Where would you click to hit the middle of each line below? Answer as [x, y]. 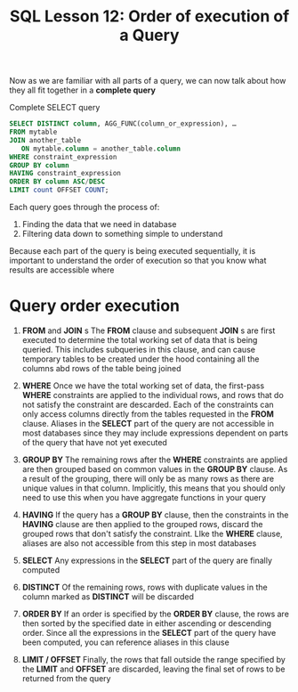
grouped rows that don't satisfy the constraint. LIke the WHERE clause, [152, 533]
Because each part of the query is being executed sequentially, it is [133, 251]
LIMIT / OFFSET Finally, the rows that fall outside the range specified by [154, 659]
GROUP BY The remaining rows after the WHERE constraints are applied [155, 460]
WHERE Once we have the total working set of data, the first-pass [143, 386]
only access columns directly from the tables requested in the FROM [148, 414]
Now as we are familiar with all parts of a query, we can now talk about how [148, 81]
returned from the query [66, 678]
